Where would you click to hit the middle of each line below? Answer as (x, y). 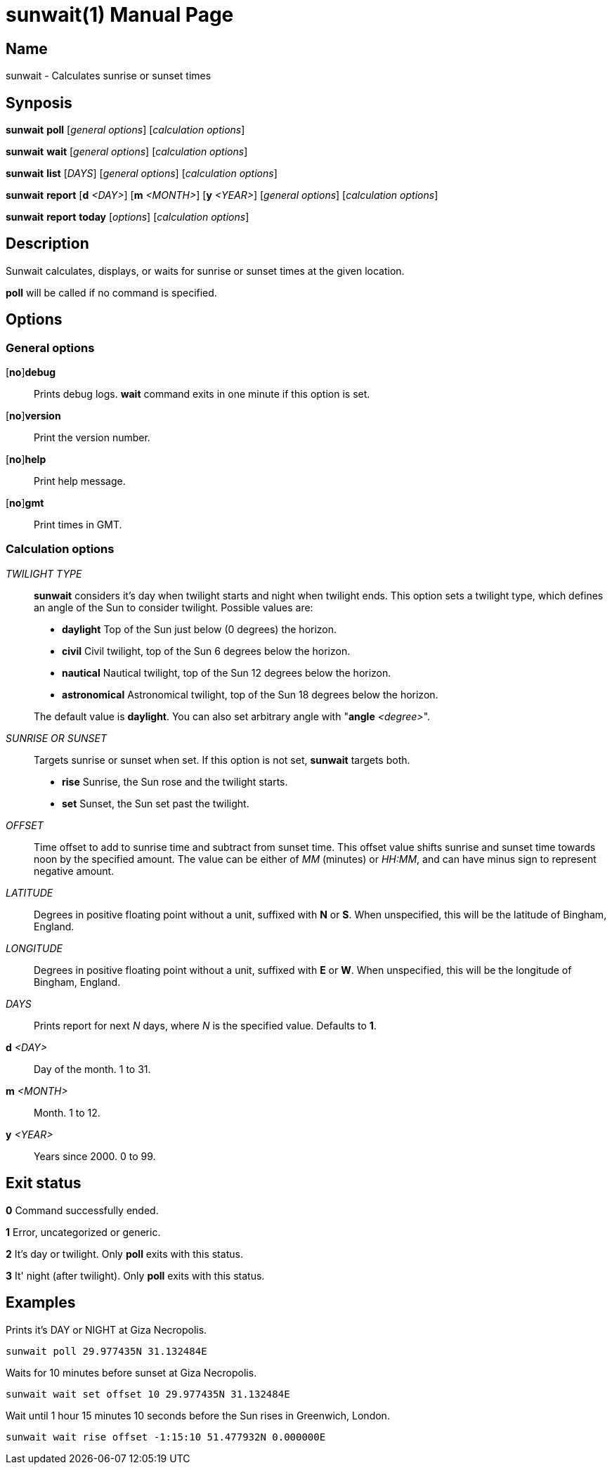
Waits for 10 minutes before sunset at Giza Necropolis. (131, 1372)
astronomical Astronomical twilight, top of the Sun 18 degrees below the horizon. (250, 694)
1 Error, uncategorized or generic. (83, 1232)
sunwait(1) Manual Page (120, 15)
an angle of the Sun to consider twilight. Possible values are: (174, 607)
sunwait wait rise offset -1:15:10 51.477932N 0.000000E (166, 1437)
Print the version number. (92, 438)
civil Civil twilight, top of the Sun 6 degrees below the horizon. (206, 651)
